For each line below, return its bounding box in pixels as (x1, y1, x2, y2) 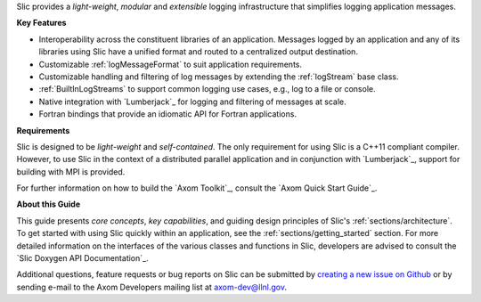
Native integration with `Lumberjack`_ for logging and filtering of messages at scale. (38, 96, 346, 107)
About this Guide (16, 199, 81, 209)
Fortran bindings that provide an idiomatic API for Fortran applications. (38, 109, 298, 119)
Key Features (16, 18, 67, 29)
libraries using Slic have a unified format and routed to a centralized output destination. (38, 46, 358, 57)
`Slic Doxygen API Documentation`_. (16, 253, 149, 264)
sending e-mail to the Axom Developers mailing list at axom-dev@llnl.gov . (16, 282, 287, 292)
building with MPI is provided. (16, 166, 126, 177)
